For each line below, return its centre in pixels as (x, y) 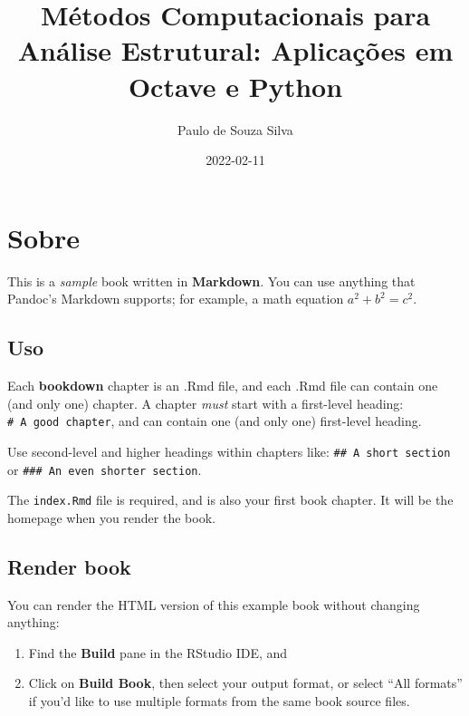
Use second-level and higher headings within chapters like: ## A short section (229, 451)
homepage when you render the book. (111, 517)
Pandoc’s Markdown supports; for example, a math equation (176, 299)
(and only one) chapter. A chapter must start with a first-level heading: (206, 403)
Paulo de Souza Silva (235, 129)
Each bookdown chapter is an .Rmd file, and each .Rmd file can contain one (223, 386)
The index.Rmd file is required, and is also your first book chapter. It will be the (230, 500)
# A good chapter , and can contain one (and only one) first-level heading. (215, 421)
